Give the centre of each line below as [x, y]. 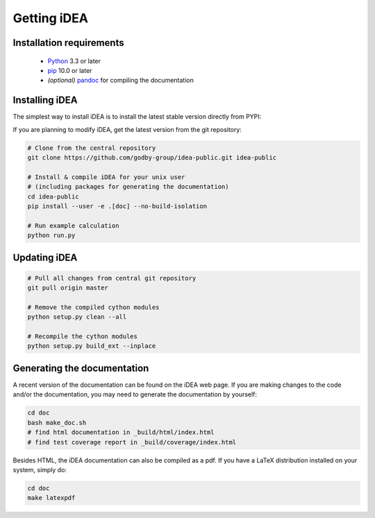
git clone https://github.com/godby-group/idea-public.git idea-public [152, 158]
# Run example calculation [73, 225]
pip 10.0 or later [70, 70]
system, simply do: [40, 469]
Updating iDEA [45, 257]
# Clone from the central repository [92, 148]
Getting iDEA [50, 18]
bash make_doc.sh [57, 423]
